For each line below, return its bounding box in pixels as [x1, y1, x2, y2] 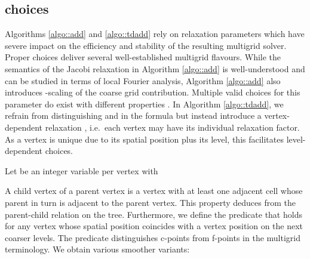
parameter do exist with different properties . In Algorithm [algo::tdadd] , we [5, 97, 284, 110]
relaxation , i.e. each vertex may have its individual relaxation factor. [45, 121, 300, 133]
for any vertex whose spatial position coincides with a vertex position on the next [5, 220, 303, 232]
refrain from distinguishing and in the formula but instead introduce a [5, 109, 262, 122]
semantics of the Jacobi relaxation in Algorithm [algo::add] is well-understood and [5, 62, 305, 75]
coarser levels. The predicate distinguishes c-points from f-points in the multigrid [5, 231, 301, 243]
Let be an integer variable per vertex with [5, 164, 158, 177]
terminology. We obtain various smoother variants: [5, 243, 190, 255]
